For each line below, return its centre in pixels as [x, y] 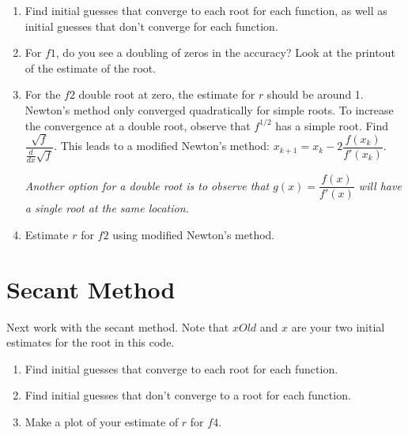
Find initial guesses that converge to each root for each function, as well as [206, 10]
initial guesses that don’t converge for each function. [151, 26]
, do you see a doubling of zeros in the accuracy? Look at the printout [225, 52]
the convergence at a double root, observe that [138, 125]
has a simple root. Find [332, 125]
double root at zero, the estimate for [167, 94]
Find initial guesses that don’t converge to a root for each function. [188, 395]
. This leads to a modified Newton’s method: [162, 146]
